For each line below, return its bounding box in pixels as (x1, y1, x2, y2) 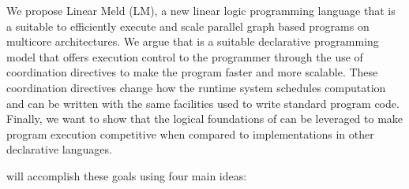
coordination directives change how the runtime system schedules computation (6, 79, 386, 95)
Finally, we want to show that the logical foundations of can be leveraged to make (6, 110, 403, 127)
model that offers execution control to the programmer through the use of (6, 48, 363, 65)
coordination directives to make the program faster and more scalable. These (6, 64, 378, 80)
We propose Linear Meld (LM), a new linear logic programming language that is (6, 2, 396, 18)
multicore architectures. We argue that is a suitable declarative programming (6, 33, 379, 50)
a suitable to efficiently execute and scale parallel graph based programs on (6, 17, 370, 34)
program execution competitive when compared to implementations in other (6, 125, 374, 142)
